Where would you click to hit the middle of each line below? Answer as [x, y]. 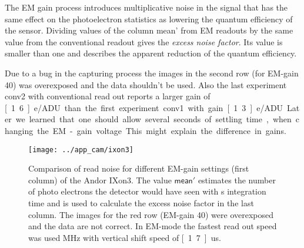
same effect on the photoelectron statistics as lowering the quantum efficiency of [149, 19]
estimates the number [237, 180]
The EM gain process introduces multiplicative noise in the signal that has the [146, 7]
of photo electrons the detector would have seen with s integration [147, 191]
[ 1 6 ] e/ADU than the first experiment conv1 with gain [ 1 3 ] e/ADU [144, 107]
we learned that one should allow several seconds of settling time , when [153, 119]
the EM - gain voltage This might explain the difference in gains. [162, 130]
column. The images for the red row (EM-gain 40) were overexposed [151, 214]
